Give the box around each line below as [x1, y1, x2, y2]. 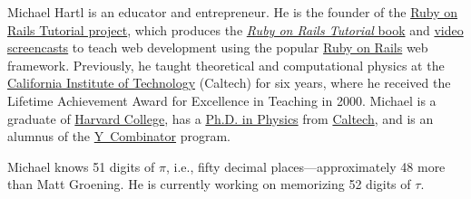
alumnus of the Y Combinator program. [7, 127, 231, 146]
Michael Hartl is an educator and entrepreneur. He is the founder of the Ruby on [7, 3, 458, 21]
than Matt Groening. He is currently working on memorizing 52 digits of [7, 175, 411, 194]
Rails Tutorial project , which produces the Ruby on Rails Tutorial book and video [7, 20, 464, 39]
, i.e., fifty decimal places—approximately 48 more [165, 156, 446, 175]
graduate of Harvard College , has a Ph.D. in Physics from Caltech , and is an [7, 109, 434, 128]
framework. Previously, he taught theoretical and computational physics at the [7, 55, 445, 74]
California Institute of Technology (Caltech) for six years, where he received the [7, 73, 451, 92]
